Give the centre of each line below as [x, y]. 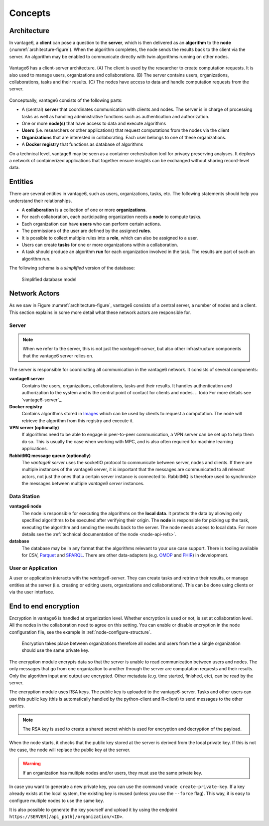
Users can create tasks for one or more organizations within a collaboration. [100, 245]
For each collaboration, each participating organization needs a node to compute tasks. [112, 217]
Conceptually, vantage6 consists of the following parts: [66, 100]
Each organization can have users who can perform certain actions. [91, 224]
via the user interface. [32, 592]
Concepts [30, 13]
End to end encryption [44, 606]
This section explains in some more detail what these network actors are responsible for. [100, 312]
